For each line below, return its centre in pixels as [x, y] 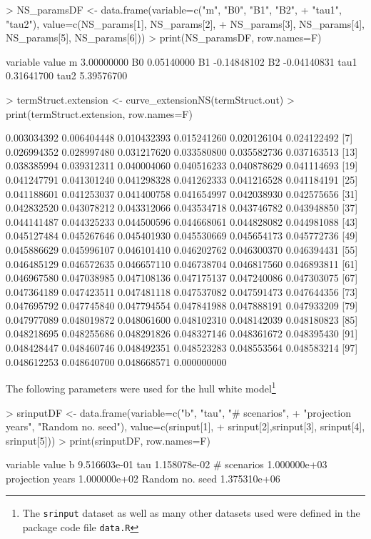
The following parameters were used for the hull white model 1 [141, 387]
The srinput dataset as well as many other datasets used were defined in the [191, 513]
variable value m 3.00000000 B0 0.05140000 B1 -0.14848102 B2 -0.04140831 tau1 [182, 61]
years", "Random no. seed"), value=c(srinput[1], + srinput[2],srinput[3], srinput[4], [185, 426]
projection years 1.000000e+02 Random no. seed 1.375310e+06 [143, 478]
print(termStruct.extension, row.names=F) [99, 113]
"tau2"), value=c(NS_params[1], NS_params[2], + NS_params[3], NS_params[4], [185, 23]
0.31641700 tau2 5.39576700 [67, 75]
